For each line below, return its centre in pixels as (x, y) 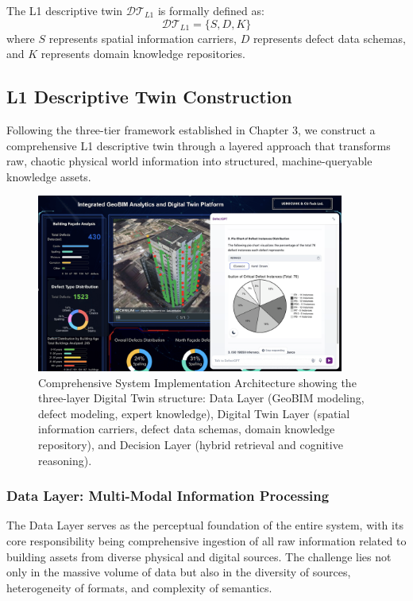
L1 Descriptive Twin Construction (149, 97)
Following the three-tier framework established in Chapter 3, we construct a (191, 129)
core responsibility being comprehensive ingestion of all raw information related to (206, 540)
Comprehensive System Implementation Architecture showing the (197, 382)
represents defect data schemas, (329, 38)
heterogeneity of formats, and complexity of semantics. (139, 587)
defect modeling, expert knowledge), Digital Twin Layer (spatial (194, 413)
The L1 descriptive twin (65, 10)
